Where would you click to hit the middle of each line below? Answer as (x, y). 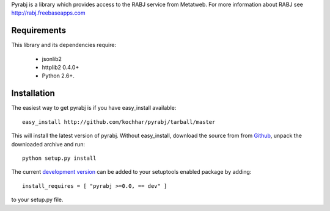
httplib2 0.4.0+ (61, 68)
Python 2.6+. (58, 76)
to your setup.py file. (37, 200)
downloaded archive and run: (48, 144)
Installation (33, 94)
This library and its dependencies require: (64, 45)
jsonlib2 (52, 59)
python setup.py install (59, 158)
